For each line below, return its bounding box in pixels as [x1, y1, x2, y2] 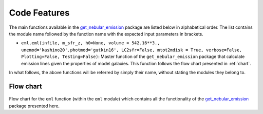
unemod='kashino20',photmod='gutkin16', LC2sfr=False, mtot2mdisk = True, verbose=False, [21, 47, 242, 53]
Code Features [9, 7, 70, 18]
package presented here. [9, 103, 60, 109]
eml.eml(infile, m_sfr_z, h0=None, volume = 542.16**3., [21, 40, 160, 46]
